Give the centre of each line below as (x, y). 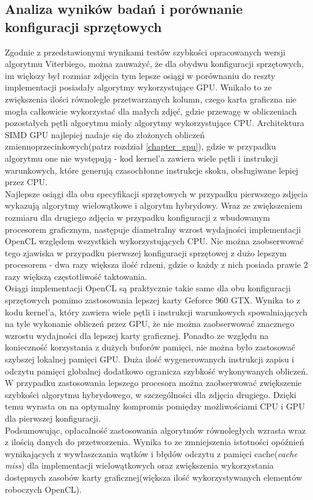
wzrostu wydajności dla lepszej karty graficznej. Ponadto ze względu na (137, 335)
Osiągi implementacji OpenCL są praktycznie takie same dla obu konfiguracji (148, 288)
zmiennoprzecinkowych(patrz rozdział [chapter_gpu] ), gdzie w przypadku (141, 146)
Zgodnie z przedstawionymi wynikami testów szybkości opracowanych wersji (145, 52)
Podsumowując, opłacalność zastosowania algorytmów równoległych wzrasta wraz (155, 430)
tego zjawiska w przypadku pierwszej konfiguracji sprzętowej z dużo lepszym (146, 252)
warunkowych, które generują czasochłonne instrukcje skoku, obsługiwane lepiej (152, 170)
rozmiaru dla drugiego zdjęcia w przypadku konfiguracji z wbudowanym (138, 217)
